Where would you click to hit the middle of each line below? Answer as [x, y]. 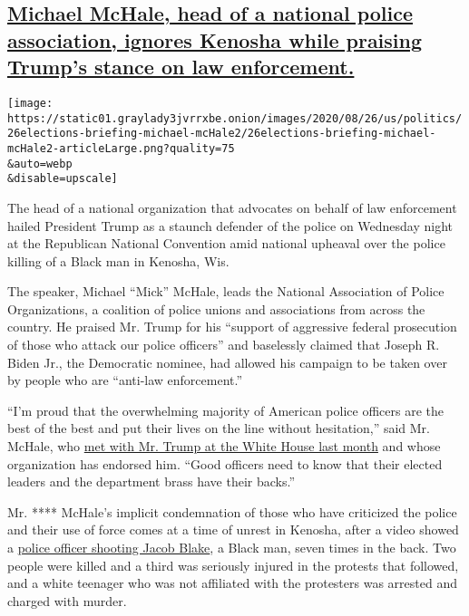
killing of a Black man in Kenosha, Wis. [118, 260]
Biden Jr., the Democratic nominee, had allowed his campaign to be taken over [227, 362]
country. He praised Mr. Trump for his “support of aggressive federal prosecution [232, 327]
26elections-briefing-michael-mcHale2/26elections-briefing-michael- [222, 134]
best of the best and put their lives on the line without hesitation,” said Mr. [219, 428]
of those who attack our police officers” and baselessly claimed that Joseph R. [224, 345]
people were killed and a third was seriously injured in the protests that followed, [233, 565]
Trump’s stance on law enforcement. [181, 67]
